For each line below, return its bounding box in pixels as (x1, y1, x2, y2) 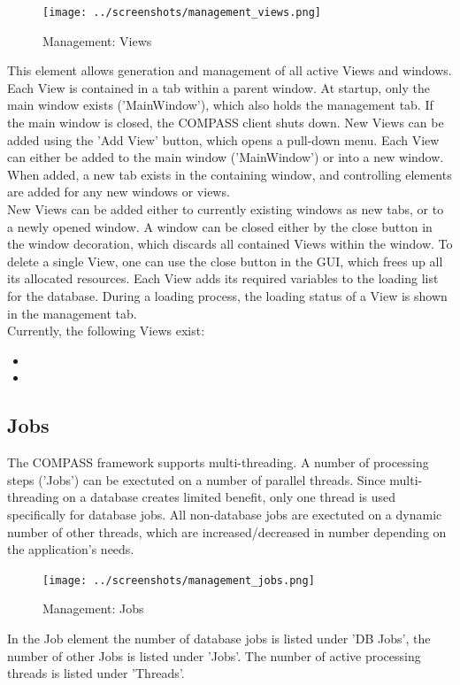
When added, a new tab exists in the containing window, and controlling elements (7, 165, 452, 183)
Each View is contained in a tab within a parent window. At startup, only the (7, 78, 431, 96)
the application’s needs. (7, 540, 134, 558)
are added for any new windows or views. (7, 182, 230, 201)
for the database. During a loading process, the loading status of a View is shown (7, 286, 448, 304)
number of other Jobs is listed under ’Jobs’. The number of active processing (7, 646, 421, 665)
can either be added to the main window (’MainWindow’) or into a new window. (7, 148, 444, 166)
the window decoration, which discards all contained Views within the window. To (7, 235, 453, 253)
